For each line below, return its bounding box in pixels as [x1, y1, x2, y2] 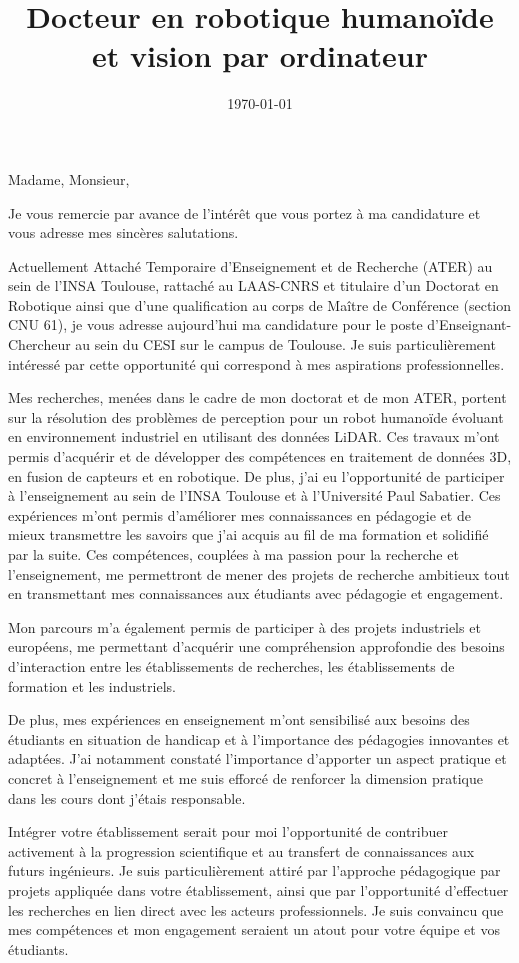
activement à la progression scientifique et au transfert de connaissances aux [8, 840, 475, 861]
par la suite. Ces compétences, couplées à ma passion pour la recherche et [8, 544, 459, 564]
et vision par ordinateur [91, 35, 428, 76]
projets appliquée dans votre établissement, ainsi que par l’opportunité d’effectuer [8, 879, 509, 900]
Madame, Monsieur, [8, 168, 130, 189]
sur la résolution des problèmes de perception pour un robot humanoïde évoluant [8, 406, 504, 427]
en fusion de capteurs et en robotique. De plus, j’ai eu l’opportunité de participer [8, 465, 505, 486]
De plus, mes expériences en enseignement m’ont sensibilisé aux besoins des [8, 709, 470, 730]
